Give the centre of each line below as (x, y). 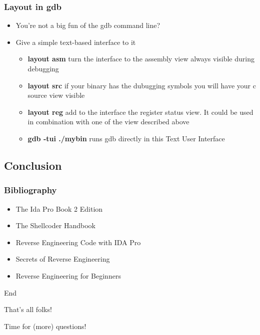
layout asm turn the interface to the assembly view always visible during (141, 59)
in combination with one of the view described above (108, 122)
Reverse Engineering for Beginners (68, 275)
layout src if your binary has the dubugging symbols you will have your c (142, 85)
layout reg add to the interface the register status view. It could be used (140, 112)
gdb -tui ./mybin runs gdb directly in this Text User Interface (126, 138)
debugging (43, 68)
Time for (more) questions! (45, 326)
